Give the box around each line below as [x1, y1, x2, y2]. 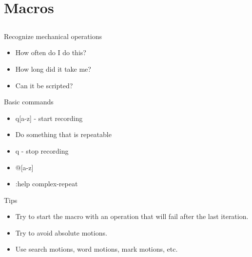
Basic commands [4, 97, 54, 107]
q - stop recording [15, 145, 69, 156]
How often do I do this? [15, 47, 86, 58]
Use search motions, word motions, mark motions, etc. [15, 244, 178, 254]
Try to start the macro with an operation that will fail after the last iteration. [15, 211, 249, 221]
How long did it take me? [15, 63, 91, 74]
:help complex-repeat [15, 178, 78, 189]
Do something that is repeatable [15, 129, 112, 139]
